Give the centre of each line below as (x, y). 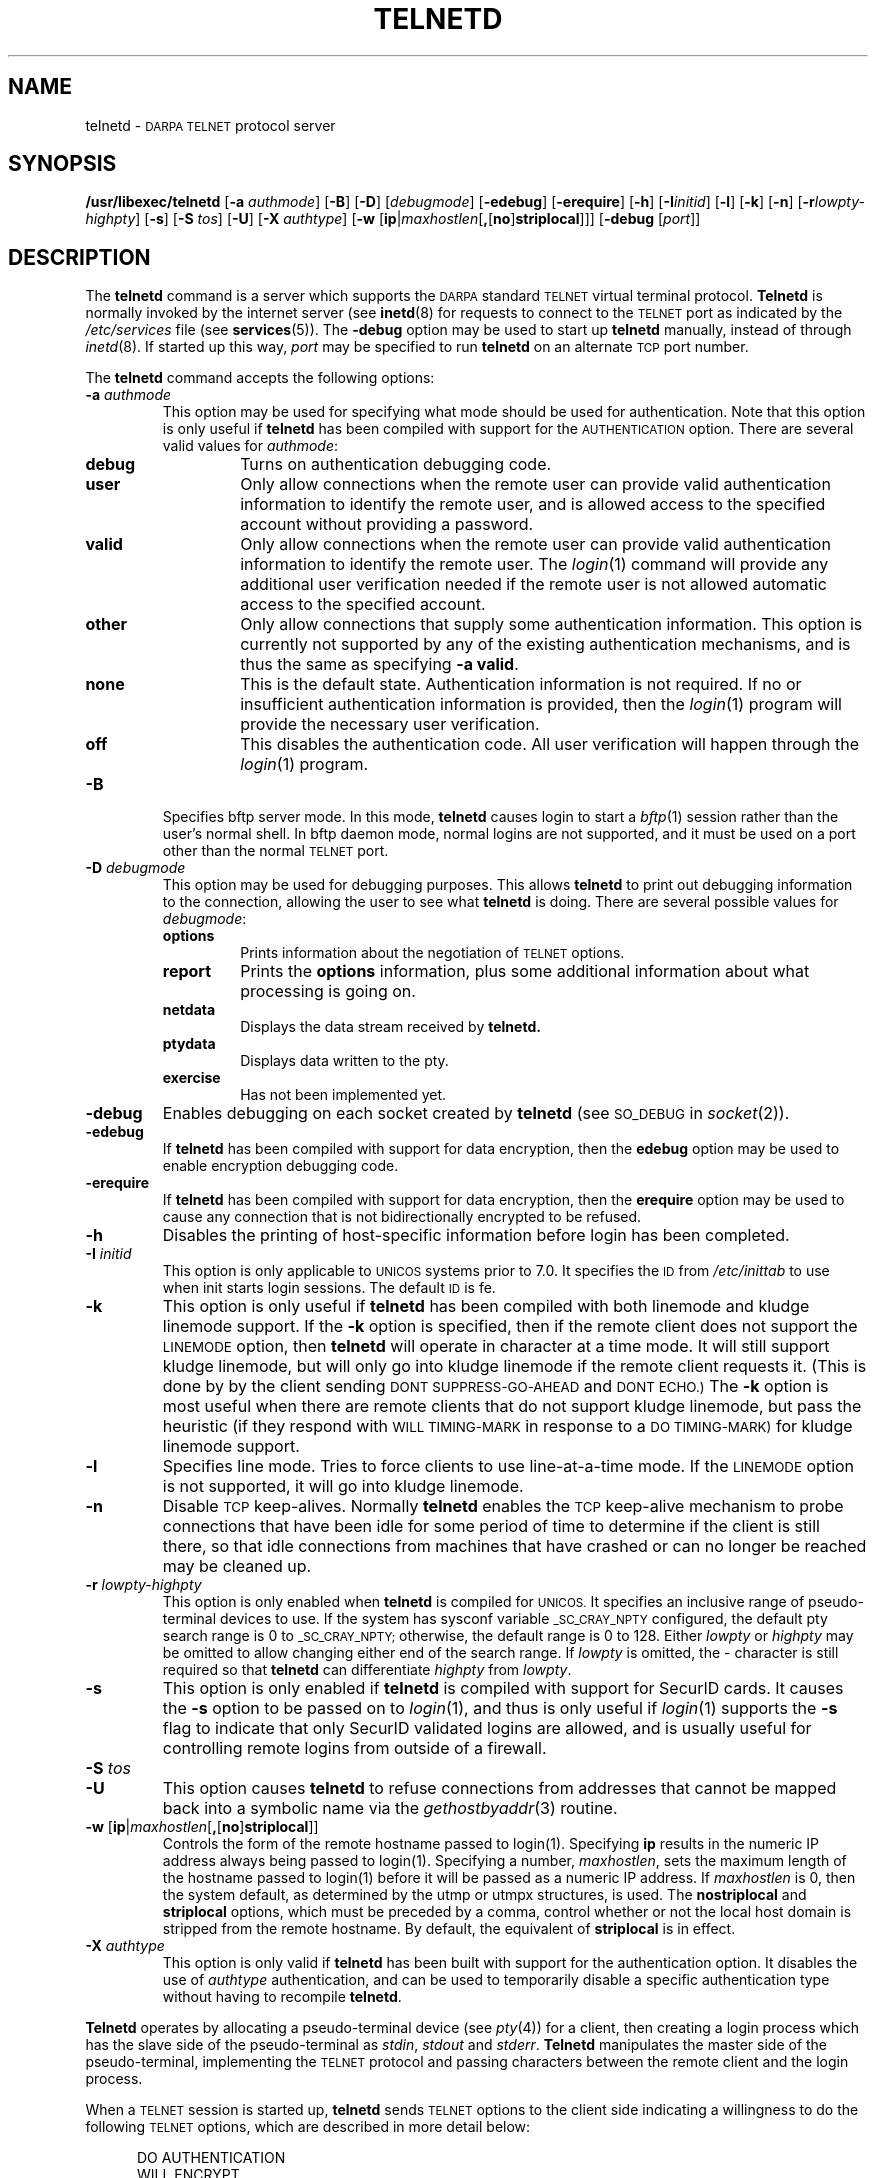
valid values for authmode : (250, 446)
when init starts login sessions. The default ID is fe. (329, 1288)
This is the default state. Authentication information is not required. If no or (521, 684)
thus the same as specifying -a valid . (379, 664)
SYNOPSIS (62, 164)
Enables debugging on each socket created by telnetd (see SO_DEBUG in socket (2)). (476, 1113)
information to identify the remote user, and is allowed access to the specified (533, 504)
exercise (191, 1078)
